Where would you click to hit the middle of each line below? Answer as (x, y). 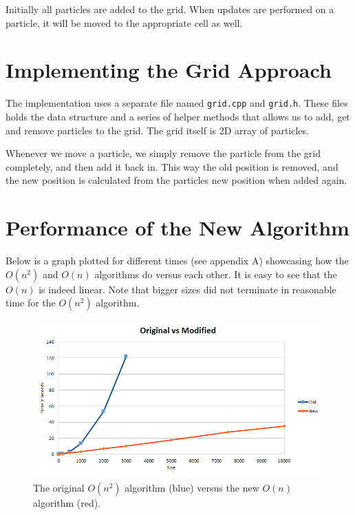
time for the (31, 303)
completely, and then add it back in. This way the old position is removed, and (172, 166)
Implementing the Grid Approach (169, 70)
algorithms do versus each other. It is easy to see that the (216, 274)
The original (59, 487)
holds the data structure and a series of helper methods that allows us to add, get (178, 116)
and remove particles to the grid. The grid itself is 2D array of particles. (157, 130)
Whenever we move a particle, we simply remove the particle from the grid (163, 153)
